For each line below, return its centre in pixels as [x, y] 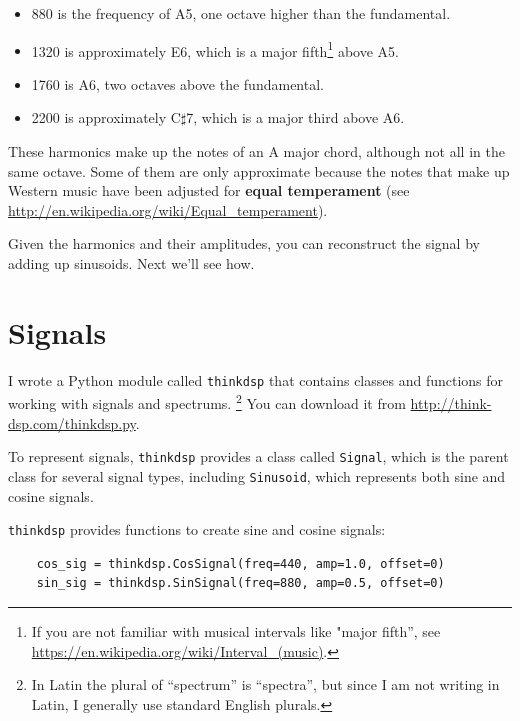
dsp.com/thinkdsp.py [72, 422]
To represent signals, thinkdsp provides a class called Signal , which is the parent [258, 456]
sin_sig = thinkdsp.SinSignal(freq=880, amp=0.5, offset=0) [240, 583]
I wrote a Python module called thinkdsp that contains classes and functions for [256, 379]
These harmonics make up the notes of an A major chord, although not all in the [256, 151]
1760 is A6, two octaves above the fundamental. [177, 83]
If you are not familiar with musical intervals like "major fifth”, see [236, 630]
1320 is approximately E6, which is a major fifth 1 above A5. [215, 49]
